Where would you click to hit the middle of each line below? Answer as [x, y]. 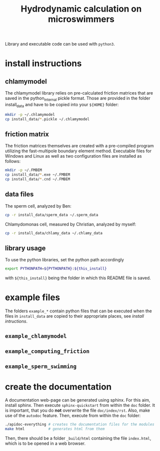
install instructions [44, 64]
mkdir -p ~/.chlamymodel [30, 114]
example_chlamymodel [36, 336]
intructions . [16, 322]
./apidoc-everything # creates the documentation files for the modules [80, 425]
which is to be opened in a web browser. [45, 443]
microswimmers [81, 19]
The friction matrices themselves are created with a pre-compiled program [79, 146]
